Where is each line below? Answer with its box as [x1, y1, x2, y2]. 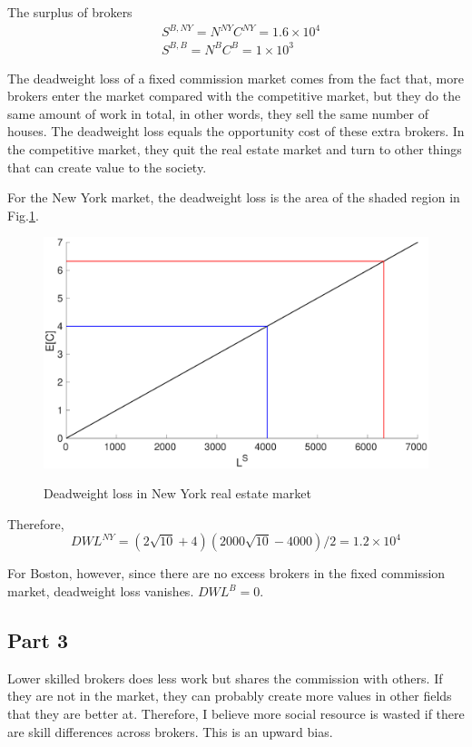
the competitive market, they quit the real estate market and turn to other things [7, 140, 462, 159]
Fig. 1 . [7, 205, 39, 224]
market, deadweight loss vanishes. [7, 582, 194, 601]
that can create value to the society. [7, 157, 207, 176]
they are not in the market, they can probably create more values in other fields [7, 686, 452, 705]
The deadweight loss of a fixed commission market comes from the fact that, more [7, 68, 464, 87]
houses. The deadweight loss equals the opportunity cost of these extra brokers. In [7, 122, 465, 141]
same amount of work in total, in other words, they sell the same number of [7, 103, 428, 123]
